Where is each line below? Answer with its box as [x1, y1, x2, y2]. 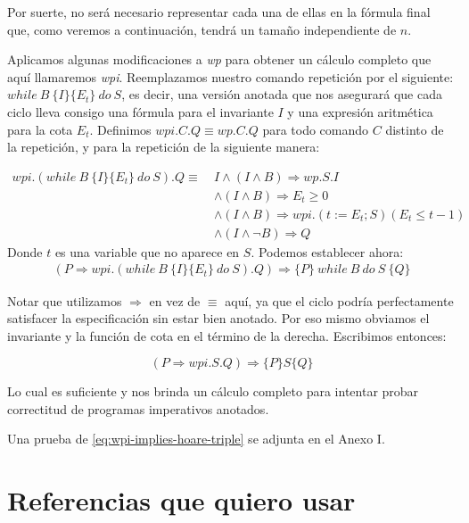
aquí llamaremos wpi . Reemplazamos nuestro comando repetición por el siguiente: [7, 67, 454, 86]
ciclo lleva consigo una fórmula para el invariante [7, 102, 274, 120]
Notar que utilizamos [7, 291, 122, 310]
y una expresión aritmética [287, 102, 433, 120]
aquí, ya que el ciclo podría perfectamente [225, 291, 454, 310]
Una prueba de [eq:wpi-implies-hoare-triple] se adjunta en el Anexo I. [7, 429, 385, 448]
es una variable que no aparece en [54, 242, 240, 261]
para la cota [7, 120, 73, 138]
